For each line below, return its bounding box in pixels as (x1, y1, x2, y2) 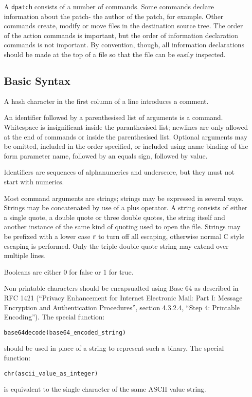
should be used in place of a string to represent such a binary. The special (4, 343, 224, 353)
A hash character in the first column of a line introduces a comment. (4, 96, 209, 106)
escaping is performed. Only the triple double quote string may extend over (4, 240, 229, 251)
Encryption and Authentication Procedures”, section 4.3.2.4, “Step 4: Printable (4, 302, 240, 312)
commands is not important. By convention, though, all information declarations (4, 40, 245, 50)
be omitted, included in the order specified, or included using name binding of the (4, 141, 248, 151)
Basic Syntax (4, 73, 71, 88)
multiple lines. (4, 250, 46, 260)
